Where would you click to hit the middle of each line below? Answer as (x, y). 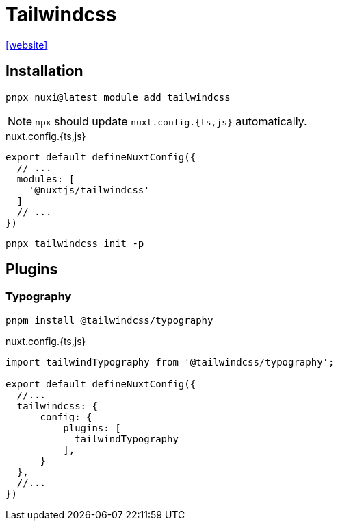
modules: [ (46, 179)
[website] (27, 45)
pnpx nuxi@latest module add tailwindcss (118, 97)
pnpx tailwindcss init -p (75, 243)
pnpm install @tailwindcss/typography (109, 320)
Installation (44, 71)
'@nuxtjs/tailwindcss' (89, 190)
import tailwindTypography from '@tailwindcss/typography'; (170, 362)
